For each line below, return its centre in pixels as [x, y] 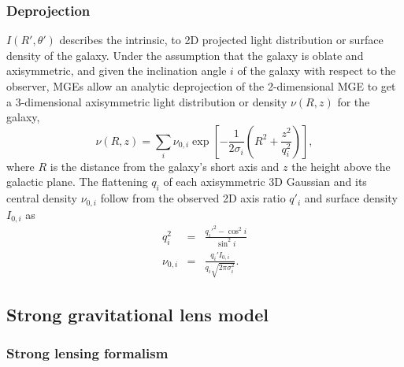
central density [42, 198]
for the [354, 101]
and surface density [351, 198]
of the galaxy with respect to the [317, 70]
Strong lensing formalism [87, 353]
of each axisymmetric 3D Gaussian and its [265, 182]
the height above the [341, 166]
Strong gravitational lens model [137, 314]
